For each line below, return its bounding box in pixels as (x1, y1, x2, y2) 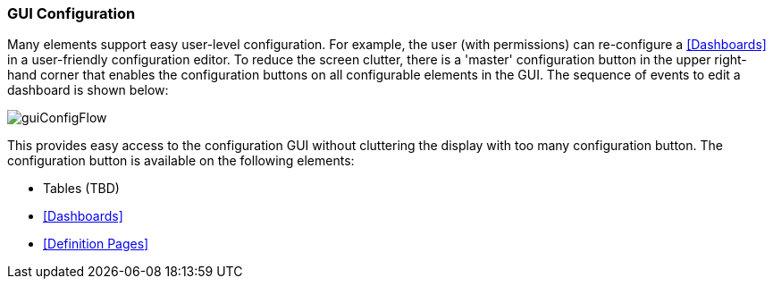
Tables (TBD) (43, 181, 120, 197)
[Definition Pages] (43, 236, 149, 252)
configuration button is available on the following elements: (7, 153, 355, 169)
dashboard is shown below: (7, 82, 169, 98)
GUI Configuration (7, 4, 136, 22)
